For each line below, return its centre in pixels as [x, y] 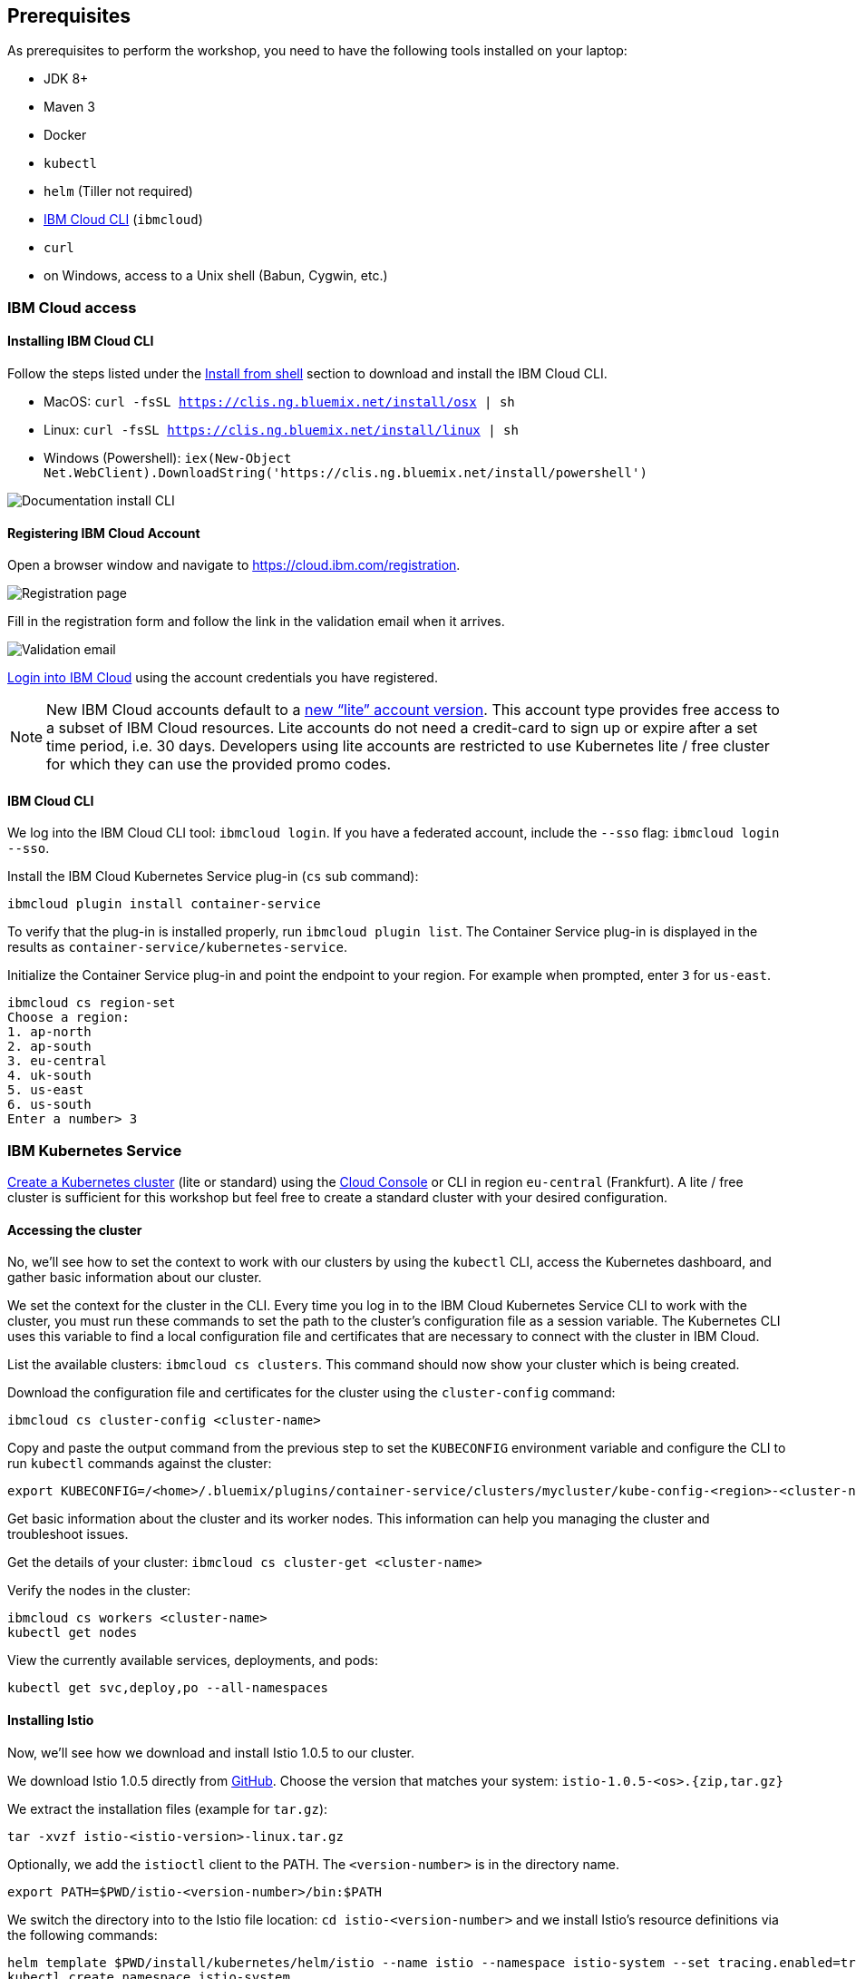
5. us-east [46, 1090]
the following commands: [83, 1935]
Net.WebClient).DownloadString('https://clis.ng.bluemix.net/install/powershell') [345, 473]
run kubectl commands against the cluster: [140, 1464]
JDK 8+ [66, 79]
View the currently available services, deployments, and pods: [193, 1661]
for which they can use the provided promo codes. [219, 764]
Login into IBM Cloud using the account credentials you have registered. [223, 678]
